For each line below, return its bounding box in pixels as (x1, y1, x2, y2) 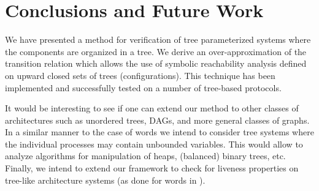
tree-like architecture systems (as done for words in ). (5, 173, 206, 186)
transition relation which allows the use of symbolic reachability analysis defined (5, 57, 307, 70)
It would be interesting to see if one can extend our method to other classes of (5, 102, 299, 114)
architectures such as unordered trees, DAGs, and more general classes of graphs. (5, 113, 310, 126)
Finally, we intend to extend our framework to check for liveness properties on (5, 162, 299, 174)
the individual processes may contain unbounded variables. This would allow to (5, 137, 303, 150)
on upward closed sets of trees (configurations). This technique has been (5, 69, 275, 81)
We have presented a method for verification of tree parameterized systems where (5, 33, 311, 46)
